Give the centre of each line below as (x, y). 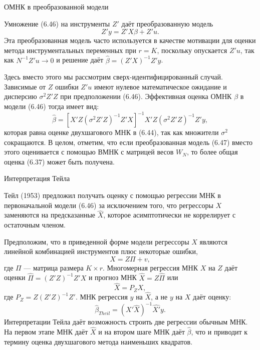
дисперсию (21, 96)
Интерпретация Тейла (37, 178)
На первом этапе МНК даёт (46, 332)
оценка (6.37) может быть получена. (59, 161)
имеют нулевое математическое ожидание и (160, 86)
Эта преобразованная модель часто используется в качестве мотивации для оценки (130, 40)
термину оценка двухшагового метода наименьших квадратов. (98, 341)
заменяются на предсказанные (50, 215)
